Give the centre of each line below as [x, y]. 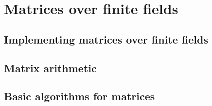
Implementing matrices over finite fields [106, 39]
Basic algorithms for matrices [79, 96]
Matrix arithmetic [50, 68]
